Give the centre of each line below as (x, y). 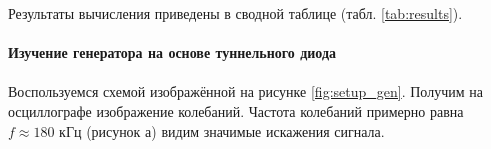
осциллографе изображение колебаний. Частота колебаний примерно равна (236, 110)
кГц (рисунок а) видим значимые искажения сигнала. (222, 130)
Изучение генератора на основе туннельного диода (172, 52)
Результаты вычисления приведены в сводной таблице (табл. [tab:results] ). (235, 13)
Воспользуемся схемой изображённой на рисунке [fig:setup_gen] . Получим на (245, 91)
